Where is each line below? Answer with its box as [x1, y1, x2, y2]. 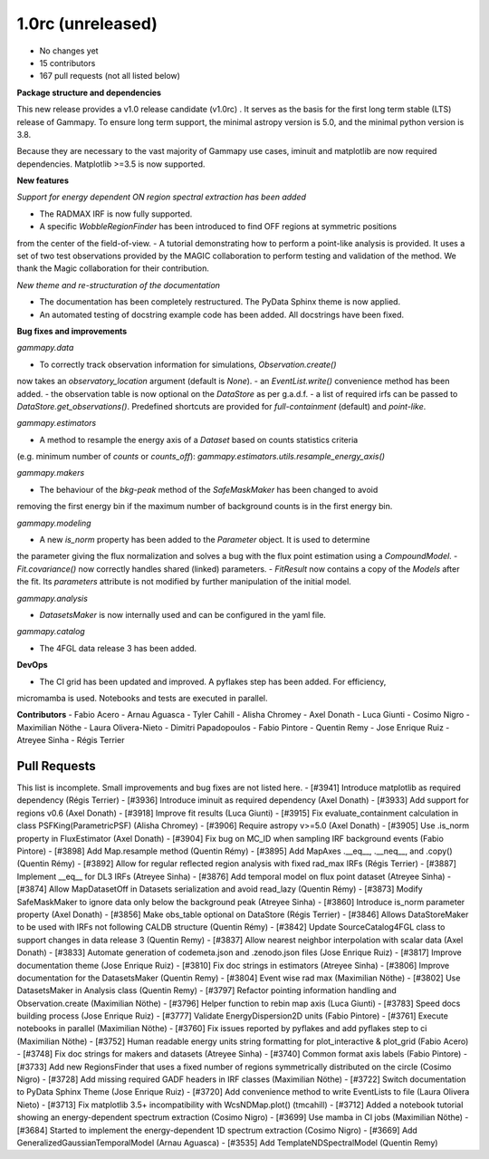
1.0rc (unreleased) [16, 14, 158, 34]
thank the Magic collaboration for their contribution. [16, 263, 210, 274]
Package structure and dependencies [16, 87, 162, 98]
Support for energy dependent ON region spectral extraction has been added [16, 191, 307, 203]
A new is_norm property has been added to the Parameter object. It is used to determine [39, 535, 370, 546]
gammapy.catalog [16, 626, 85, 637]
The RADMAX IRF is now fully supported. [39, 208, 193, 219]
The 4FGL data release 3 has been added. [39, 642, 197, 653]
